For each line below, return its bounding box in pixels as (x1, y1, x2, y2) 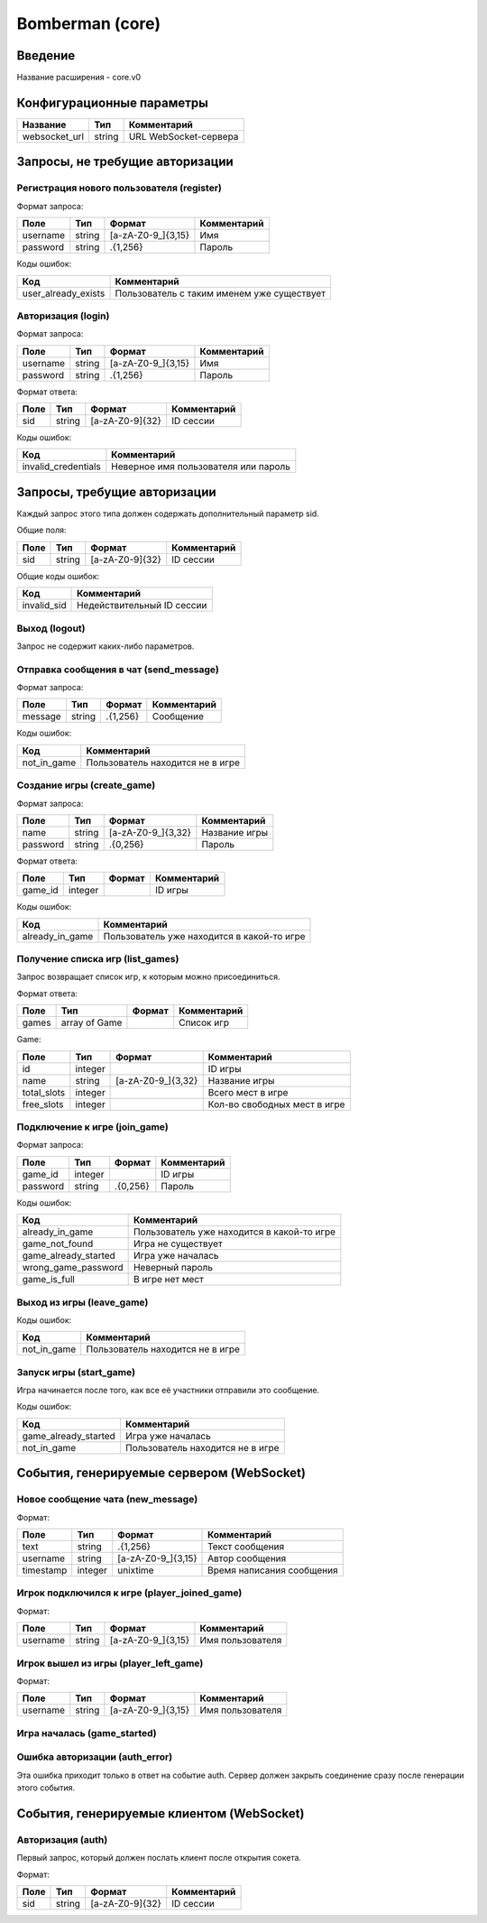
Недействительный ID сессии (77, 599, 207, 612)
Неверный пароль (133, 1262, 214, 1274)
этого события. (16, 1782, 76, 1793)
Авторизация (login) (16, 310, 110, 322)
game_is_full (22, 1273, 76, 1286)
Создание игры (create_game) (16, 779, 156, 791)
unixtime (117, 1564, 154, 1576)
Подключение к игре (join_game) (16, 1121, 169, 1133)
